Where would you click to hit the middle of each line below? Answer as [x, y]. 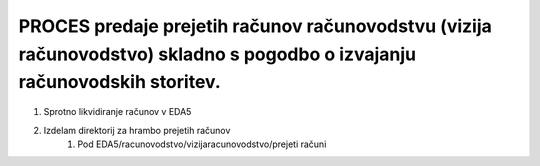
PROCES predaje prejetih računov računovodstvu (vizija [255, 26]
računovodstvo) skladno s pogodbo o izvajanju [217, 54]
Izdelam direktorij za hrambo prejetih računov [137, 130]
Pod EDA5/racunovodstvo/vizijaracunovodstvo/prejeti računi [202, 144]
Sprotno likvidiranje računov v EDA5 [117, 112]
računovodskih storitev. [120, 82]
